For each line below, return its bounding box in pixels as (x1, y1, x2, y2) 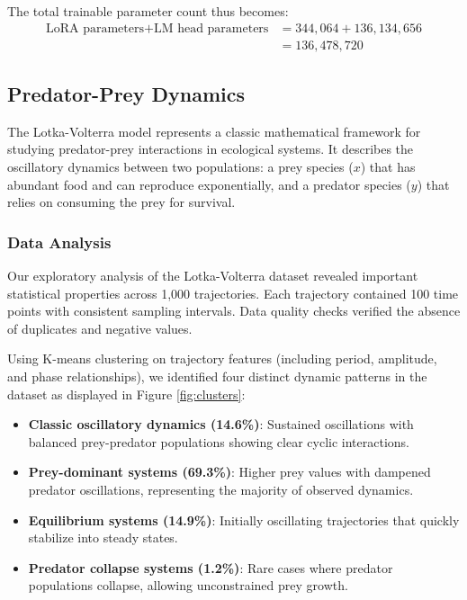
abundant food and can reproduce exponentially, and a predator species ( (7, 175, 411, 193)
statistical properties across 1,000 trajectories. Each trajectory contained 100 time (7, 283, 459, 302)
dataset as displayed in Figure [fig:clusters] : (7, 384, 246, 403)
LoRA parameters (45, 22, 144, 35)
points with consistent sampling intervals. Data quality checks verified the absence (7, 301, 461, 320)
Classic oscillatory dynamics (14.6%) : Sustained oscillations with (28, 415, 414, 434)
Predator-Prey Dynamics (7, 80, 245, 108)
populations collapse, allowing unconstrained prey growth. (28, 576, 348, 595)
